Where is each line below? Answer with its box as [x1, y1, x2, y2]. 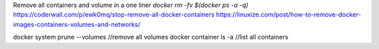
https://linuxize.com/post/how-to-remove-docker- [215, 10, 361, 19]
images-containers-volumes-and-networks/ [13, 20, 140, 28]
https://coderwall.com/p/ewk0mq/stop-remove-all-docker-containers [13, 10, 215, 19]
